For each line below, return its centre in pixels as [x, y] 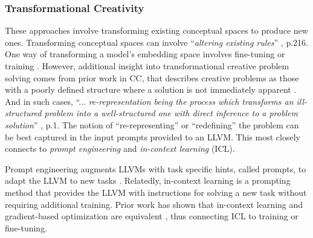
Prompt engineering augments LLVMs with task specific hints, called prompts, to [156, 168]
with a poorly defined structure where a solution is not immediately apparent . [151, 89]
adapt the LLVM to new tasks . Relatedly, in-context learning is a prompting [148, 180]
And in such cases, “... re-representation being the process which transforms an [149, 101]
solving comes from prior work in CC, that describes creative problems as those [152, 77]
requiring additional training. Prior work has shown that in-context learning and [154, 204]
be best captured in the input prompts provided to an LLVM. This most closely [153, 136]
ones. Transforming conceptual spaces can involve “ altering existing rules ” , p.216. [156, 42]
